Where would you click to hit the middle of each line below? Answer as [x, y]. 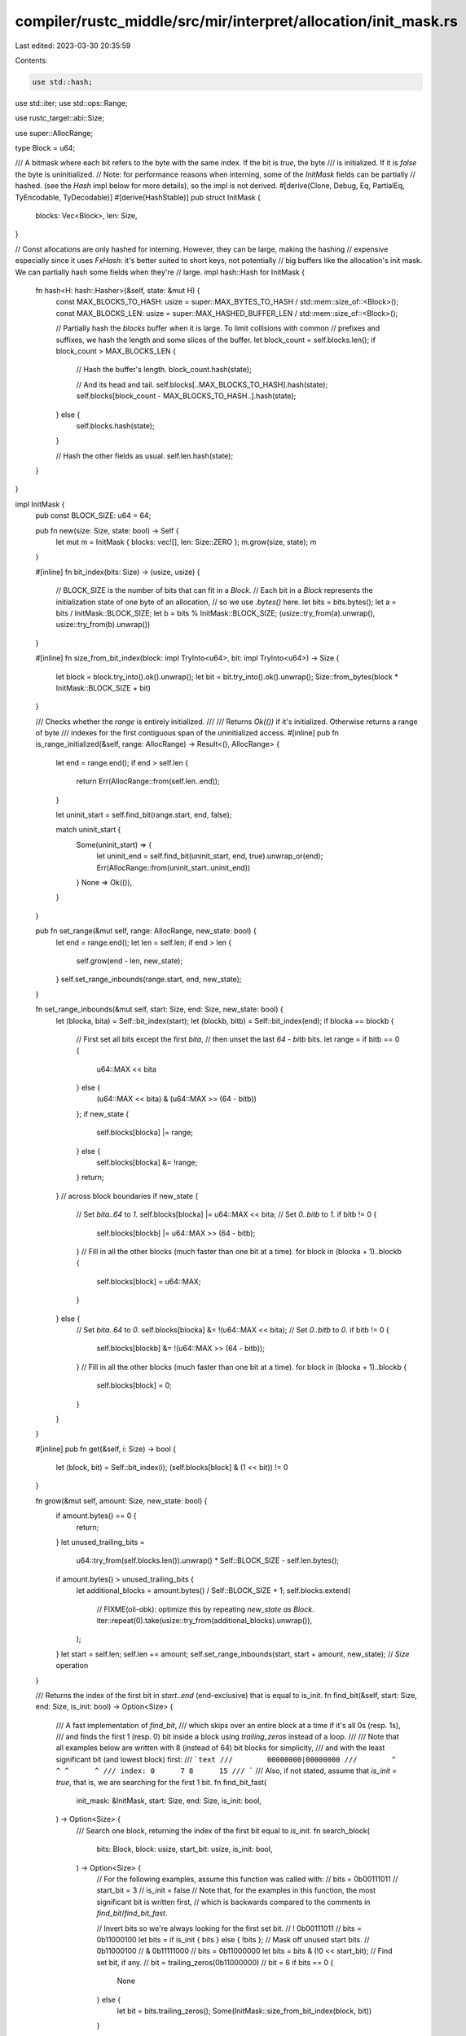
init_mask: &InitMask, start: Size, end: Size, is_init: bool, [169, 1801]
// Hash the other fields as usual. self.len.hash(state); [145, 455]
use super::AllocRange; [54, 133]
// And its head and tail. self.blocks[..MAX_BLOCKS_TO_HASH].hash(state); [202, 384]
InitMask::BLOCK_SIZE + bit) [103, 687]
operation [72, 1665]
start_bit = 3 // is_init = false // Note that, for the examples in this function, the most [236, 1890]
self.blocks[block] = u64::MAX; [149, 1281]
